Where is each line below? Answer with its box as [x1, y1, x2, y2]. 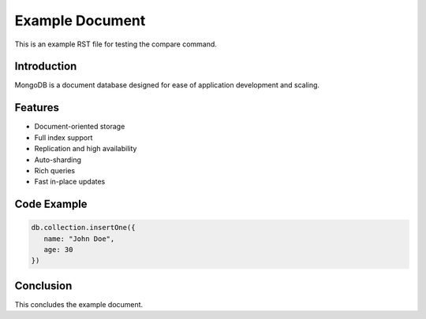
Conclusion [14, 279, 73, 292]
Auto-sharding [34, 154, 82, 165]
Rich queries [34, 165, 75, 175]
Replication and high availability [34, 144, 137, 154]
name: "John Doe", [43, 234, 115, 243]
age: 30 [43, 245, 73, 254]
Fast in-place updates [34, 177, 106, 187]
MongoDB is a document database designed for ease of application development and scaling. [14, 80, 319, 90]
